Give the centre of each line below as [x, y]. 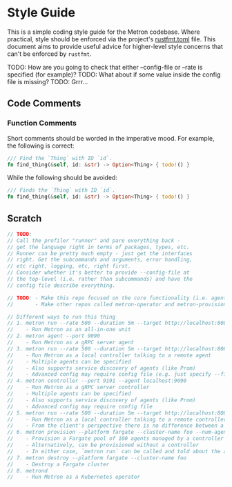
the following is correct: [41, 146]
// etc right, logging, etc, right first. [69, 266]
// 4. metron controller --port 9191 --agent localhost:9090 [97, 381]
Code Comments [44, 104]
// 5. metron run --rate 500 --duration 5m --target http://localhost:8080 [118, 413]
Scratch [25, 218]
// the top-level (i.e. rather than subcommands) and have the [100, 279]
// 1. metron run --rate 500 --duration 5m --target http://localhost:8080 [118, 323]
